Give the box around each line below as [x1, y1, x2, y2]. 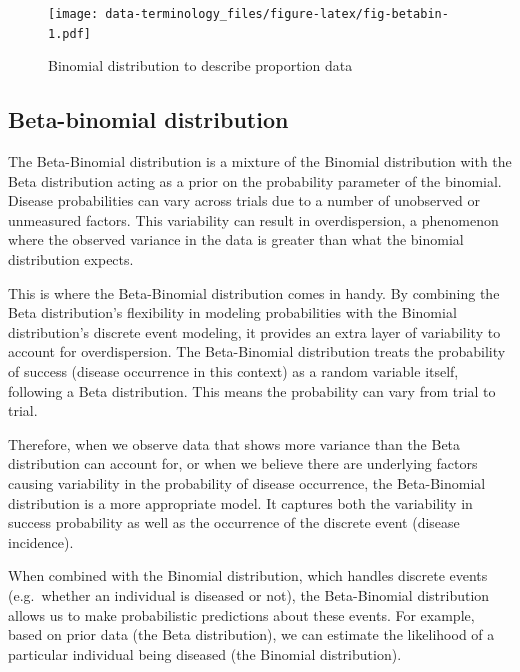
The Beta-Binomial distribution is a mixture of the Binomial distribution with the [8, 151, 512, 172]
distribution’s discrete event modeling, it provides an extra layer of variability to [8, 321, 501, 342]
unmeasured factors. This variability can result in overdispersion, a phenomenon [8, 209, 499, 230]
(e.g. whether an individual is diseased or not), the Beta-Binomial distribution [8, 584, 490, 605]
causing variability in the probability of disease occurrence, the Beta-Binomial [8, 473, 486, 494]
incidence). [8, 531, 74, 552]
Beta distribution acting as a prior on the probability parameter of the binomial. [8, 170, 502, 191]
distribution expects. [8, 249, 134, 270]
